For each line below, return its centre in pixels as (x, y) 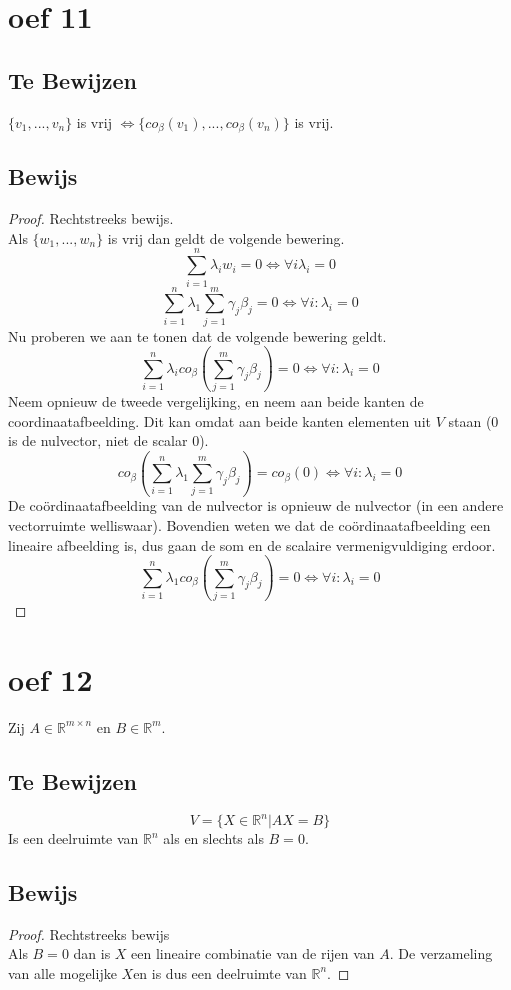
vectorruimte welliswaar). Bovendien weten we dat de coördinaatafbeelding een (249, 525)
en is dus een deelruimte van (220, 972)
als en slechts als (213, 838)
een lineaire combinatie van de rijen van (253, 953)
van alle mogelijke (62, 972)
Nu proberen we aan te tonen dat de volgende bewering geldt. (197, 335)
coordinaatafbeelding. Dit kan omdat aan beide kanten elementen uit (219, 420)
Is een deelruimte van (73, 838)
